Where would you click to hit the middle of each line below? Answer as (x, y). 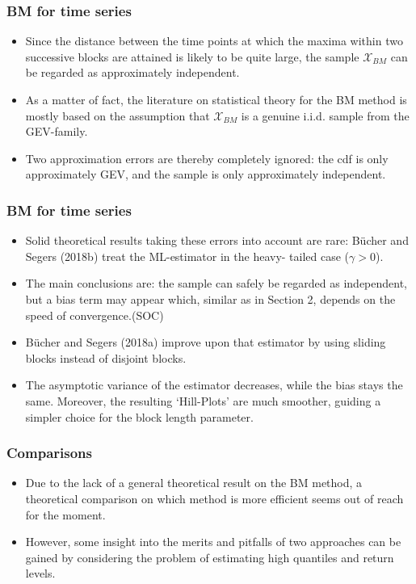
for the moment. (65, 514)
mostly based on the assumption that (118, 115)
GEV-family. (57, 131)
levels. (40, 573)
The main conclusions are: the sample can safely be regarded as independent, (216, 283)
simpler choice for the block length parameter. (139, 416)
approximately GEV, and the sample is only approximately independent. (206, 174)
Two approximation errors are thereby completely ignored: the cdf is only (207, 158)
